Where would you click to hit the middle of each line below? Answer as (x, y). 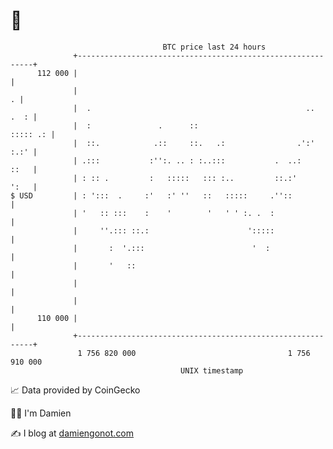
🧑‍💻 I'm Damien (41, 413)
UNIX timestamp (212, 370)
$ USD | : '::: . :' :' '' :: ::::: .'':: (151, 195)
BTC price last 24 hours (214, 47)
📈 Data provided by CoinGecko (75, 390)
